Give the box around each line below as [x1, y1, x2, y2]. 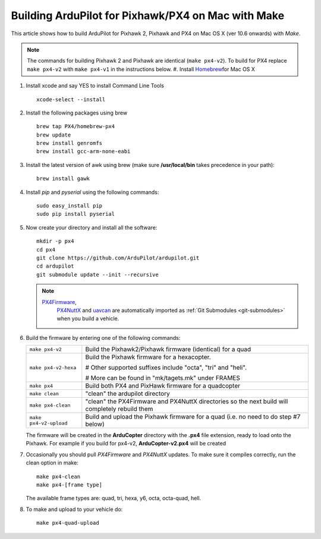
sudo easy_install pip [36, 203, 103, 209]
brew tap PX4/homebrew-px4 [36, 123, 115, 130]
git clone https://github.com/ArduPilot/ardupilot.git [36, 254, 200, 261]
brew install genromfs [36, 140, 103, 147]
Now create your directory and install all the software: [26, 224, 158, 231]
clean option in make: [26, 459, 78, 466]
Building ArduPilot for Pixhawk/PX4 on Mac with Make [11, 9, 285, 22]
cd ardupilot [36, 263, 74, 269]
